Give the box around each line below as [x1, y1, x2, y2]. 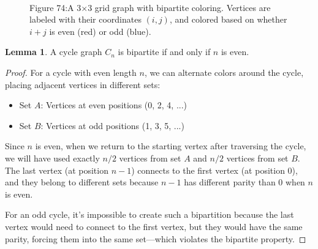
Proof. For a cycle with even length [5, 65, 137, 78]
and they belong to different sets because [5, 176, 159, 188]
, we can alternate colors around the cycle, [144, 65, 304, 78]
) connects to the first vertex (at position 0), [131, 163, 298, 176]
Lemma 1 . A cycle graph [5, 45, 102, 58]
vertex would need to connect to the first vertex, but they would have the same [5, 220, 303, 232]
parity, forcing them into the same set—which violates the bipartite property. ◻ [5, 232, 306, 245]
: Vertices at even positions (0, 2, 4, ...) [40, 98, 187, 111]
